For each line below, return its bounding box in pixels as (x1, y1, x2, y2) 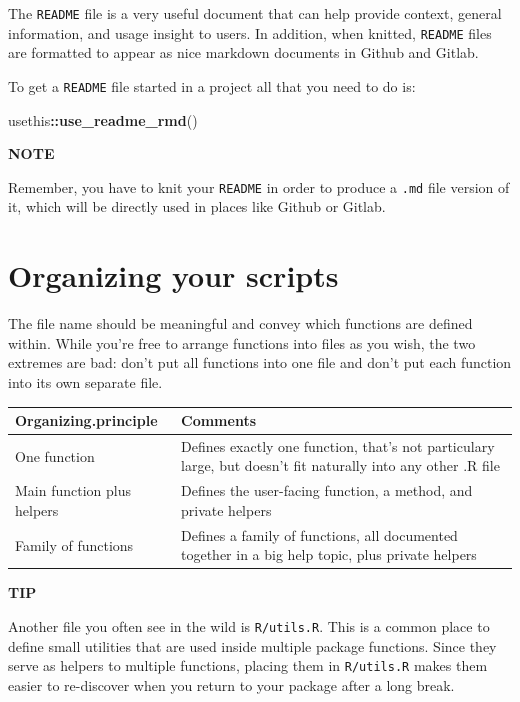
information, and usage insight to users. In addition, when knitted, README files (8, 22, 492, 43)
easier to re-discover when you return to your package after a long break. (8, 674, 455, 695)
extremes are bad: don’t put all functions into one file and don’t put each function (8, 352, 512, 373)
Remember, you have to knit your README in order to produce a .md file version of (8, 176, 510, 197)
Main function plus (15, 480, 132, 501)
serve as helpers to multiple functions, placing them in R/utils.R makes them (8, 655, 488, 676)
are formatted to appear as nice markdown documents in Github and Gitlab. (8, 42, 479, 63)
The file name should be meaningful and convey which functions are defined (8, 313, 473, 334)
